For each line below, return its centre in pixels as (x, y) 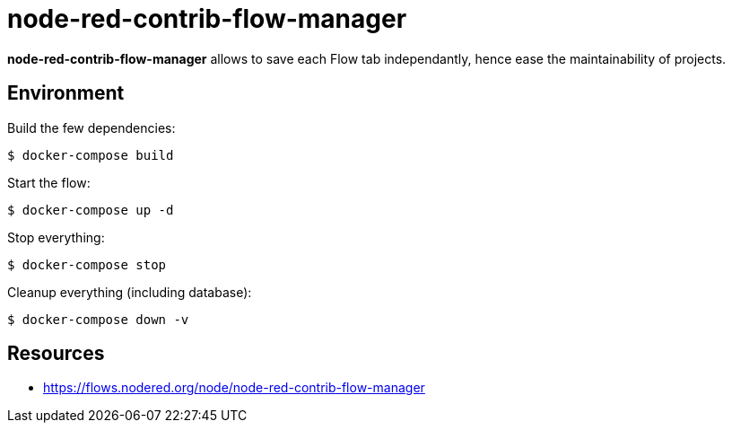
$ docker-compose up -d (91, 210)
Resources (56, 354)
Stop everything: (56, 237)
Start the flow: (49, 182)
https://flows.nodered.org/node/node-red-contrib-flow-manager (234, 388)
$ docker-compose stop (87, 264)
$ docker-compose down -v (98, 319)
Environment (66, 93)
